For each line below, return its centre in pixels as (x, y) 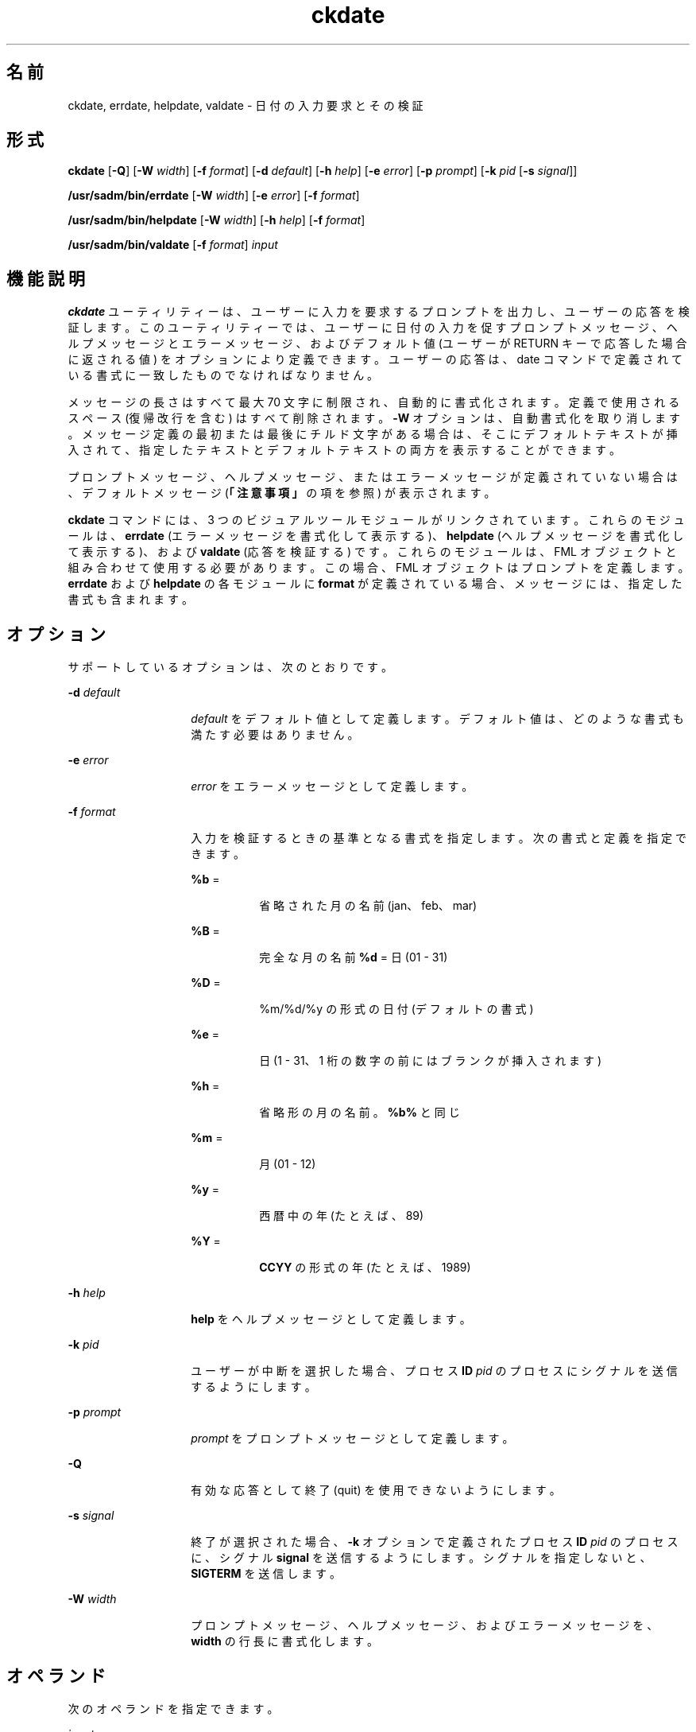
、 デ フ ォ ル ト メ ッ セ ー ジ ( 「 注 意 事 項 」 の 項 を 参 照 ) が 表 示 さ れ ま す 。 (282, 493)
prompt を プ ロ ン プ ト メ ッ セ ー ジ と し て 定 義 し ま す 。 (352, 1439)
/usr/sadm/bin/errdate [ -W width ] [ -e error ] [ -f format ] (214, 196)
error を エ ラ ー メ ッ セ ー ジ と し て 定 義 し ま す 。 (332, 786)
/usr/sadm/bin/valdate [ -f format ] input (173, 245)
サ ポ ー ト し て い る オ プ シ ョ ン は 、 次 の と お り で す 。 (230, 667)
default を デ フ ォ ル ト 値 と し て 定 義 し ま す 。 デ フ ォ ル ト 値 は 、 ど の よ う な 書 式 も (437, 719)
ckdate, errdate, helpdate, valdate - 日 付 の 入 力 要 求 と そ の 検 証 (246, 105)
